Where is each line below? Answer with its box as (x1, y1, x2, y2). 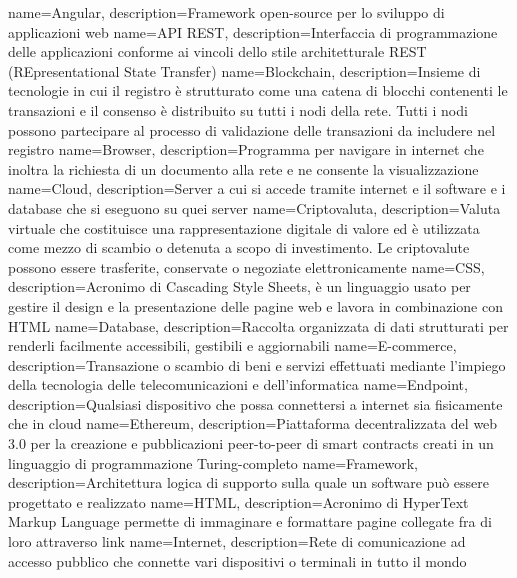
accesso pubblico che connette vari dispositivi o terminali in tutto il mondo (8, 550, 467, 571)
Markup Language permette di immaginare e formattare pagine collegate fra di (8, 511, 492, 532)
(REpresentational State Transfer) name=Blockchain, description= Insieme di (8, 60, 481, 81)
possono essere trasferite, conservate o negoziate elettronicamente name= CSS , (8, 256, 485, 277)
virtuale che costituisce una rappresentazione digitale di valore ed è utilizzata (8, 217, 480, 238)
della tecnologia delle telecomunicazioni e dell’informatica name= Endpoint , (8, 374, 468, 395)
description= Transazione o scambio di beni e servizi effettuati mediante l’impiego (8, 354, 506, 375)
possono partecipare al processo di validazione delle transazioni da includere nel (8, 119, 496, 140)
